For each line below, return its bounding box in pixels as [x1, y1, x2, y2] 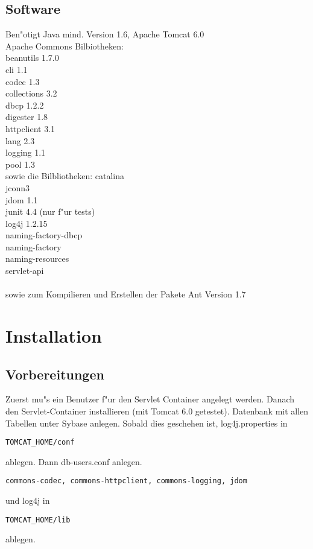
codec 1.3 [5, 75, 40, 87]
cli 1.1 [5, 63, 28, 75]
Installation [5, 323, 102, 348]
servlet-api [5, 264, 44, 277]
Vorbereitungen [5, 364, 104, 383]
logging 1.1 [5, 146, 46, 159]
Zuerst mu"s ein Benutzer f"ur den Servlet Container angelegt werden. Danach [5, 393, 295, 405]
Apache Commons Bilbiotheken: [5, 39, 124, 52]
